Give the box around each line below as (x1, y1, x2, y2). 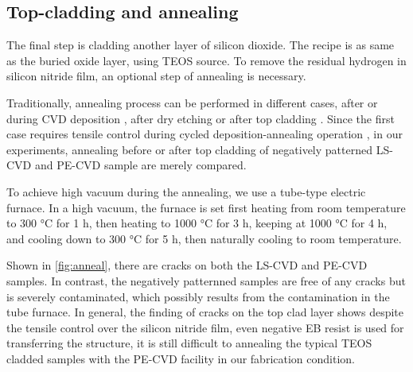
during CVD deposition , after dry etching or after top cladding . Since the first (6, 110, 395, 126)
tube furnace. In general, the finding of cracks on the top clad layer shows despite (6, 304, 404, 320)
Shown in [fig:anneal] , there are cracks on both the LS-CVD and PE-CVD (6, 257, 368, 273)
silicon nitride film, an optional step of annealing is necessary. (6, 68, 306, 84)
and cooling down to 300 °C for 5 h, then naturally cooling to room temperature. (6, 230, 402, 246)
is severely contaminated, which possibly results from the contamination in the (6, 288, 390, 304)
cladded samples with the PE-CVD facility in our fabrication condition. (6, 350, 355, 366)
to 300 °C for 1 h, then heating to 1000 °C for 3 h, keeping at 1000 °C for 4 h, (6, 215, 388, 231)
